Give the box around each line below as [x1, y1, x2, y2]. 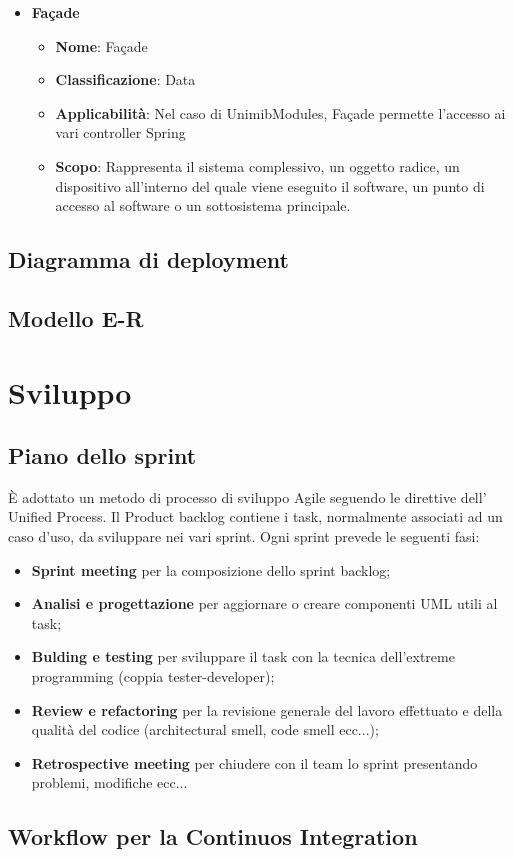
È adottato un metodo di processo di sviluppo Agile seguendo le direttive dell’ [8, 486, 487, 507]
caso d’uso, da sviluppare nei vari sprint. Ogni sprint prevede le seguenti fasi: [8, 526, 480, 547]
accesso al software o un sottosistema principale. [55, 195, 351, 216]
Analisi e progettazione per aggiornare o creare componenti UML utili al [31, 593, 498, 614]
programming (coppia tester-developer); [31, 666, 275, 687]
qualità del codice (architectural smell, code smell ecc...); [31, 719, 379, 740]
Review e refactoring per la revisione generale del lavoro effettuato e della [31, 699, 503, 720]
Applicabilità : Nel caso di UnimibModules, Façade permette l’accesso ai [55, 102, 506, 123]
